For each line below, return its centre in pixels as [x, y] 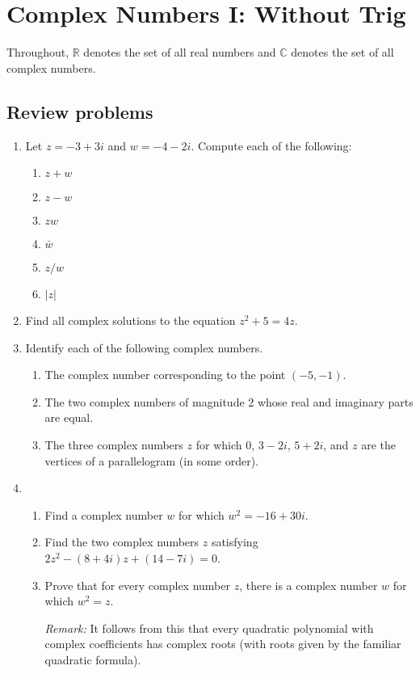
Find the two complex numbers [122, 542]
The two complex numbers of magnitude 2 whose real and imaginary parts [229, 401]
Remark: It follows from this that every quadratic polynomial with [209, 628]
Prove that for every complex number [137, 585]
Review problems [80, 111]
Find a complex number [104, 514]
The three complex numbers [114, 445]
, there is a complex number [309, 585]
